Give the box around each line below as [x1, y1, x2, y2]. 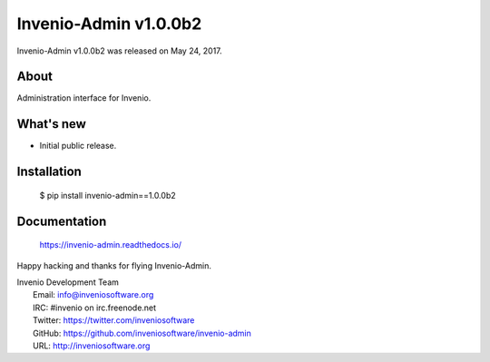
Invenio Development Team [16, 277, 120, 288]
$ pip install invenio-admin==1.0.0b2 [39, 190, 176, 201]
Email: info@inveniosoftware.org [33, 289, 154, 300]
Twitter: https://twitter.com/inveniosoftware [33, 315, 195, 326]
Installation [16, 164, 82, 180]
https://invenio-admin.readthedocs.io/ [39, 240, 181, 250]
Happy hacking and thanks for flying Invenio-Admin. [16, 259, 212, 271]
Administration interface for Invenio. [16, 93, 152, 103]
